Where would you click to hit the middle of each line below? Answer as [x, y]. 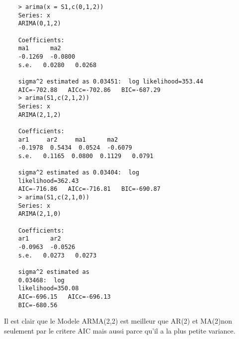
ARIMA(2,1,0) [40, 214]
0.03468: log [41, 280]
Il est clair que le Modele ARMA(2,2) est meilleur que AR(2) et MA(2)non [118, 321]
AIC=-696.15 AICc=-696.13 [64, 297]
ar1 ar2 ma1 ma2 [68, 139]
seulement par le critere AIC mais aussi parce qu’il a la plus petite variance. [120, 330]
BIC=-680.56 [38, 305]
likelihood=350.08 [48, 289]
